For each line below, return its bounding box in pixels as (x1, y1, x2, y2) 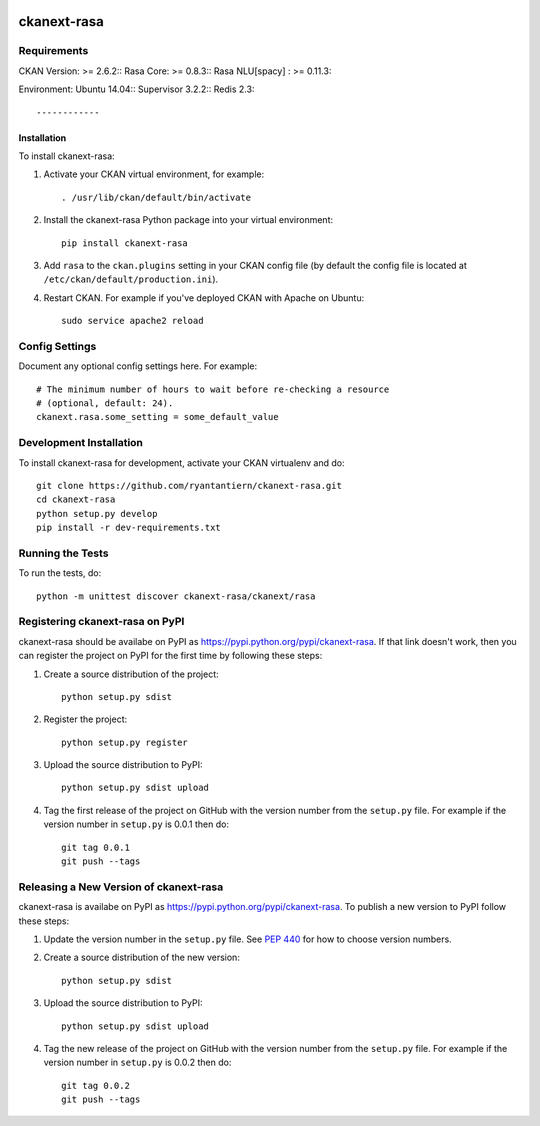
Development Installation (18, 436, 144, 450)
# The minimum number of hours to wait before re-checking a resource (36, 383, 390, 395)
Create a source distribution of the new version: (43, 951, 240, 964)
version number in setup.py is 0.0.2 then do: (43, 1056, 232, 1069)
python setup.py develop (36, 508, 158, 519)
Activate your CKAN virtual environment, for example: (43, 168, 265, 180)
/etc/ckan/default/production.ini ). (43, 273, 219, 285)
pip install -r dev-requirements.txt (36, 522, 222, 534)
